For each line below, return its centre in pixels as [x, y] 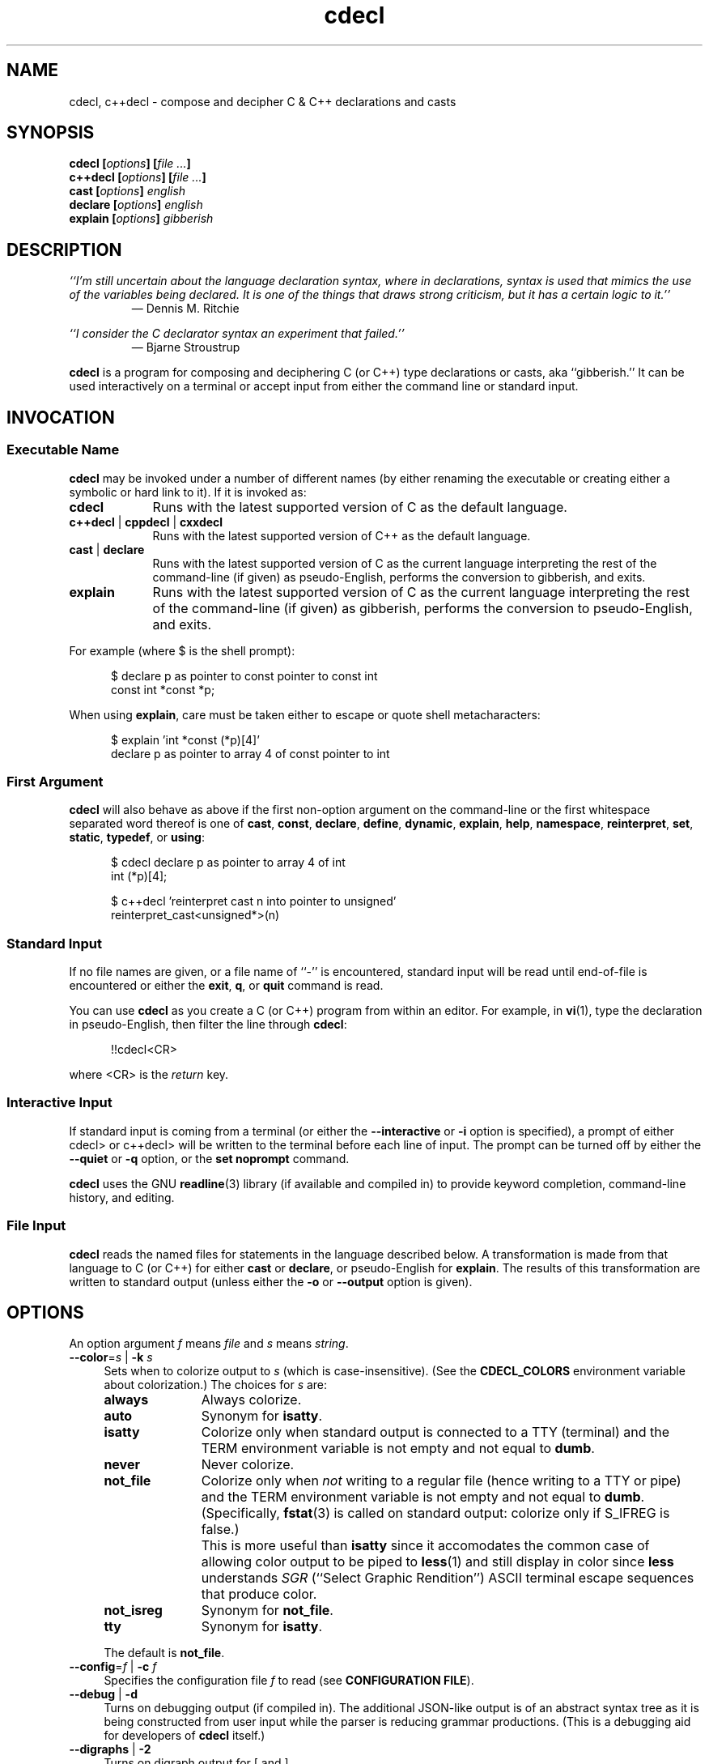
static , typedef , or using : [137, 837]
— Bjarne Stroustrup [186, 347]
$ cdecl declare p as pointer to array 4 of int [228, 863]
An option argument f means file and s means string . [209, 1344]
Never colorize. [248, 1465]
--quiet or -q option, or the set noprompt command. [209, 1158]
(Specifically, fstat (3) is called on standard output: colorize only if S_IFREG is [435, 1513]
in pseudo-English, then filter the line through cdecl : [208, 1024]
